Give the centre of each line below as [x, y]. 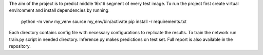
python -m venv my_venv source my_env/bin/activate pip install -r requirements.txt [104, 21]
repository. [20, 46]
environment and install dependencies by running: [59, 10]
